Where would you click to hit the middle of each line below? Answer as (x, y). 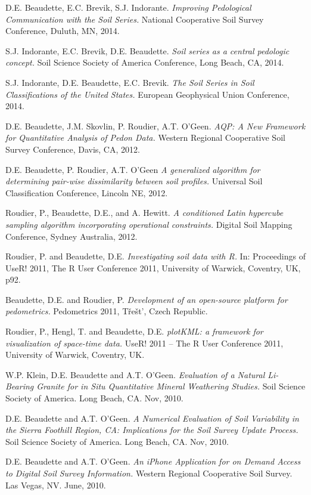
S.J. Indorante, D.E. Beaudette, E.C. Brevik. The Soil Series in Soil (130, 82)
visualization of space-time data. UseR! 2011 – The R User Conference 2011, (144, 343)
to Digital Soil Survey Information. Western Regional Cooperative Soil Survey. (149, 473)
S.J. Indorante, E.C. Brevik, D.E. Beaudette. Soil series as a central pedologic (147, 50)
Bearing (20, 386)
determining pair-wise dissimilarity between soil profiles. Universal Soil (134, 181)
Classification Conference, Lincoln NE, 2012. (87, 192)
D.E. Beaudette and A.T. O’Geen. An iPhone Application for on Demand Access (153, 461)
